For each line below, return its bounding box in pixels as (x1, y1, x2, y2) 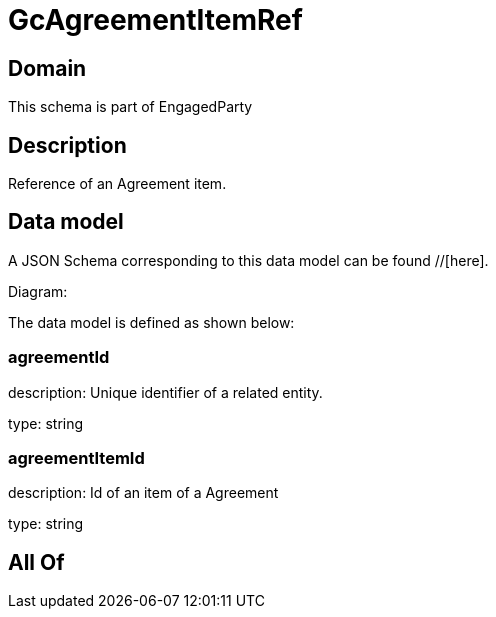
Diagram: (8, 282, 68, 300)
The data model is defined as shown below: (8, 313, 295, 331)
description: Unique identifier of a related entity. (8, 383, 323, 401)
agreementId (8, 347, 110, 368)
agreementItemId (8, 447, 145, 468)
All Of (8, 549, 65, 575)
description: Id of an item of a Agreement (8, 484, 279, 502)
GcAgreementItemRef (8, 3, 303, 37)
